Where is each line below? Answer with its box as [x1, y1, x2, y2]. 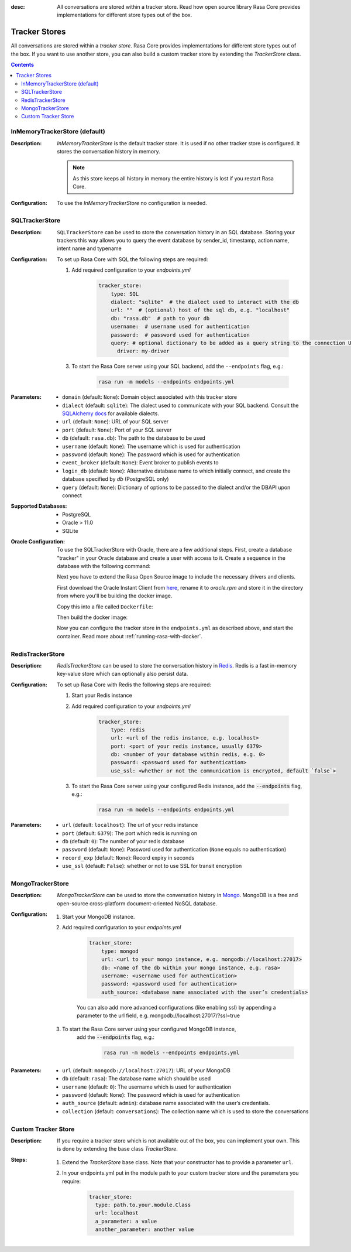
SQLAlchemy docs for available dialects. [62, 410, 159, 417]
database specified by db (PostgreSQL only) [62, 476, 169, 483]
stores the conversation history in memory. [57, 148, 160, 155]
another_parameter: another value [95, 1226, 194, 1233]
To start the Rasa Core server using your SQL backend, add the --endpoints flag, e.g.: [71, 363, 284, 370]
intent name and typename [57, 245, 122, 252]
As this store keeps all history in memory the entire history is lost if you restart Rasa [73, 175, 274, 182]
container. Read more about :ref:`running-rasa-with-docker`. [57, 632, 203, 639]
